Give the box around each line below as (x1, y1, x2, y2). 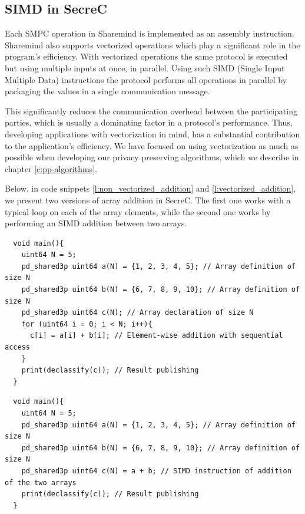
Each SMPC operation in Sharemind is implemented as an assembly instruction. (5, 27, 294, 39)
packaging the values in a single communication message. (5, 85, 210, 97)
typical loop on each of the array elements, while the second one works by (5, 205, 271, 218)
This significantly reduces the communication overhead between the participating (5, 104, 297, 117)
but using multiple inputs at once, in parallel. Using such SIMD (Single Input (5, 61, 285, 74)
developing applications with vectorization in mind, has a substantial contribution (5, 127, 300, 140)
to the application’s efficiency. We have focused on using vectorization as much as (5, 139, 299, 151)
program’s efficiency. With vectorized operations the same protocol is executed (5, 50, 288, 62)
